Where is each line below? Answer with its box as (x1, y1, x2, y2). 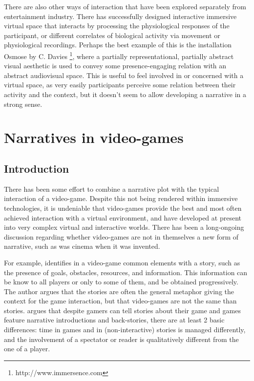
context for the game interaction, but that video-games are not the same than (4, 296, 237, 306)
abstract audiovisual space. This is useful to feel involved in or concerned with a (4, 70, 244, 80)
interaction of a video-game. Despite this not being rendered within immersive (4, 193, 238, 203)
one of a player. (4, 343, 50, 354)
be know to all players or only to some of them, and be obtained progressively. (4, 277, 238, 287)
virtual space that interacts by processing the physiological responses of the (4, 20, 230, 31)
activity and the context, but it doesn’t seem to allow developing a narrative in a (4, 89, 247, 99)
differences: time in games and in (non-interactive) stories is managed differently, (4, 324, 246, 335)
